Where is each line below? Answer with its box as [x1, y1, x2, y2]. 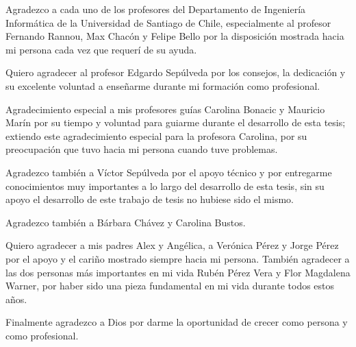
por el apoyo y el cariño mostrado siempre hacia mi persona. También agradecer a [5, 251, 350, 265]
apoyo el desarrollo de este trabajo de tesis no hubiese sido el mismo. [5, 192, 294, 206]
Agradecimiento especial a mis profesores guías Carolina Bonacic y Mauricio [5, 101, 325, 116]
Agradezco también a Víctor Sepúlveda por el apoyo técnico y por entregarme [5, 165, 332, 179]
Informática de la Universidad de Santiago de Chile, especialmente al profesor [5, 15, 331, 29]
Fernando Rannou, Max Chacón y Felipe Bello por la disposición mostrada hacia [5, 29, 344, 43]
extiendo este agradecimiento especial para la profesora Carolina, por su [5, 128, 307, 143]
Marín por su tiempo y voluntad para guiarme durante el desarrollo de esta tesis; [5, 115, 346, 130]
